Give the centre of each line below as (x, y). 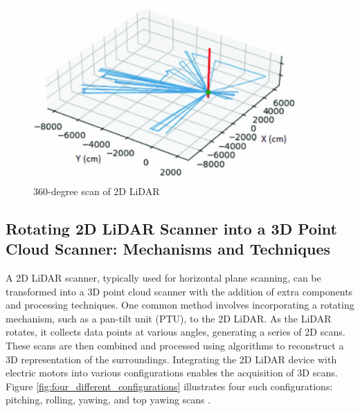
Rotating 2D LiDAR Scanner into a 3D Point (171, 228)
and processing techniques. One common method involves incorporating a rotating (180, 305)
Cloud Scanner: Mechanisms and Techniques (168, 249)
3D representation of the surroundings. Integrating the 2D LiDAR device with (171, 359)
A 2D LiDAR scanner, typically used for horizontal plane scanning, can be (163, 278)
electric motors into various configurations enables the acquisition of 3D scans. (172, 373)
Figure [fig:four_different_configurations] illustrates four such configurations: (169, 386)
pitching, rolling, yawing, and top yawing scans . (108, 400)
